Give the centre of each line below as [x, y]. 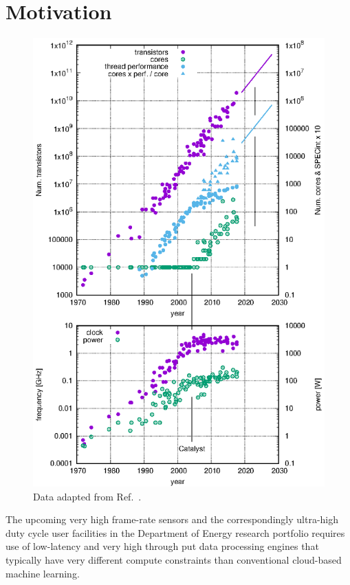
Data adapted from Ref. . [87, 496]
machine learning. [43, 573]
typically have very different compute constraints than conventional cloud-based [174, 559]
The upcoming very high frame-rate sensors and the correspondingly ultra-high [172, 519]
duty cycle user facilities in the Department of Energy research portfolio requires [175, 532]
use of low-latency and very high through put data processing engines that [162, 546]
